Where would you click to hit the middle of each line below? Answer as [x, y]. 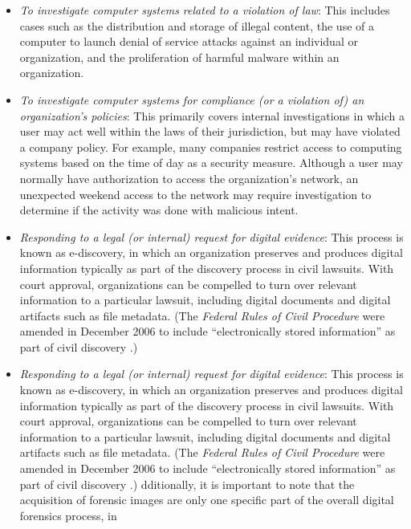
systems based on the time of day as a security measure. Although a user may [211, 163]
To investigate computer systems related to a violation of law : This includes [205, 10]
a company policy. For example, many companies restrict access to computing [211, 146]
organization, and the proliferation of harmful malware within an [179, 57]
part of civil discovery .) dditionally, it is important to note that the [187, 484]
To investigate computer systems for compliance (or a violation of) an [192, 99]
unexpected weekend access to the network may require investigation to [195, 194]
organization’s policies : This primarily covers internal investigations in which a [212, 115]
